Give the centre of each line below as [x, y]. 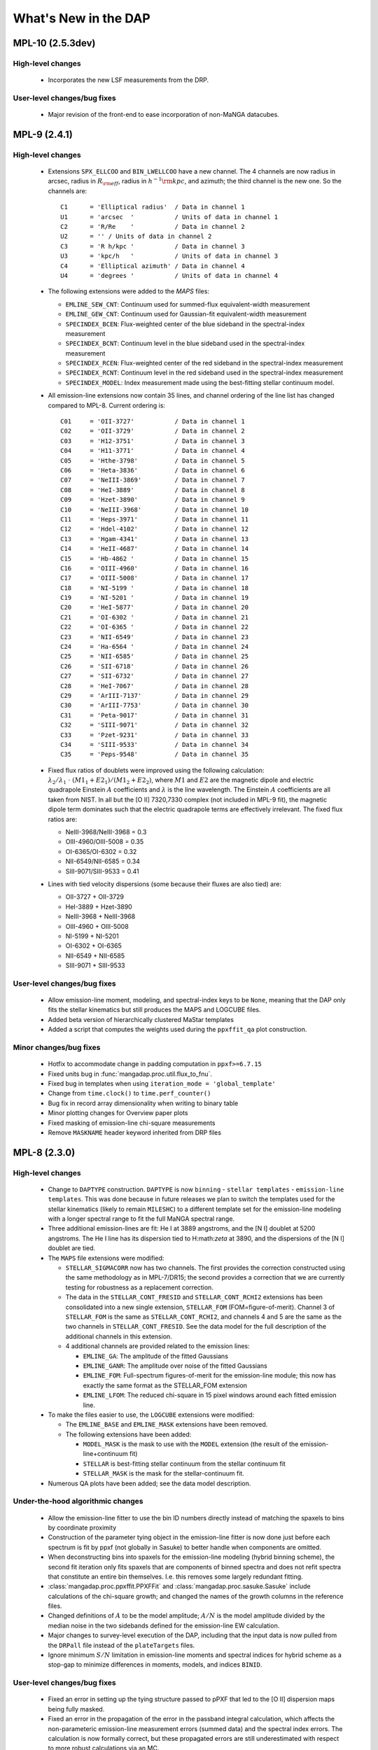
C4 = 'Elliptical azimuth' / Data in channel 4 [153, 266]
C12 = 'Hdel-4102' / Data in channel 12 [154, 529]
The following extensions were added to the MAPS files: [129, 291]
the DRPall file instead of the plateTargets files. [121, 1645]
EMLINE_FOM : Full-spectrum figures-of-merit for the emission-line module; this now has [209, 1375]
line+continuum [106, 1454]
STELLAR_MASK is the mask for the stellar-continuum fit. [163, 1473]
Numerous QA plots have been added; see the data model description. [149, 1483]
